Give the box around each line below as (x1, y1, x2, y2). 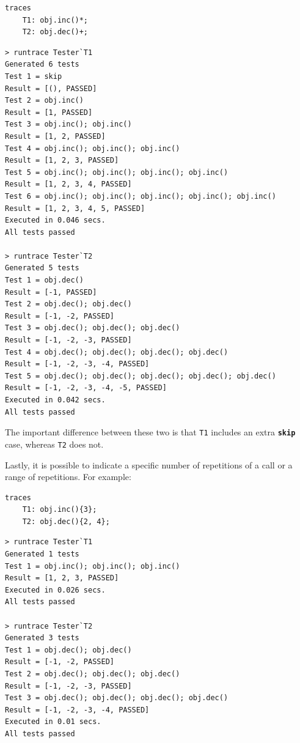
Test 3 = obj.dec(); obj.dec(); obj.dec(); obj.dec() (5, 693, 229, 703)
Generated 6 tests (5, 60, 79, 69)
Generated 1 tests (5, 550, 79, 559)
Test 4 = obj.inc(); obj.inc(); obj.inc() (5, 144, 180, 153)
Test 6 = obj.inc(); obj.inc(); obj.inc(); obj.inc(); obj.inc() (5, 191, 276, 201)
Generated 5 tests (5, 264, 79, 273)
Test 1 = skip (5, 72, 62, 81)
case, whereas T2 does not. (5, 437, 104, 450)
